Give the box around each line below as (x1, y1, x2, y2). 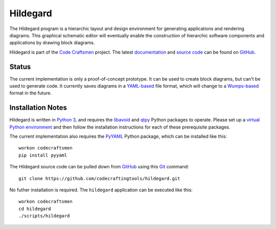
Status (9, 62, 31, 71)
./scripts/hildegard (18, 213, 70, 219)
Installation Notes (9, 104, 67, 112)
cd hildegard (18, 206, 51, 212)
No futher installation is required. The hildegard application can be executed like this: (9, 187, 193, 193)
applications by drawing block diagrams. (9, 40, 95, 46)
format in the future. (9, 90, 52, 96)
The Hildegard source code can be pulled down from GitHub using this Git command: (9, 164, 189, 170)
